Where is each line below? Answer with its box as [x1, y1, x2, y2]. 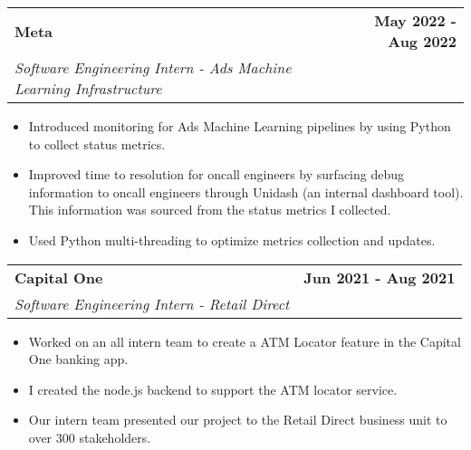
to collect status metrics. [28, 134, 166, 153]
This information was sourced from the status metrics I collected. [28, 200, 391, 219]
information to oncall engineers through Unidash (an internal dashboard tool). [28, 182, 464, 201]
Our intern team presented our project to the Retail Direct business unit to [28, 410, 447, 429]
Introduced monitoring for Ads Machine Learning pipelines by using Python [28, 117, 451, 135]
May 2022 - [374, 10, 457, 31]
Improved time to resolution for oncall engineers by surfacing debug [28, 165, 405, 184]
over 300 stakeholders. [28, 427, 151, 446]
